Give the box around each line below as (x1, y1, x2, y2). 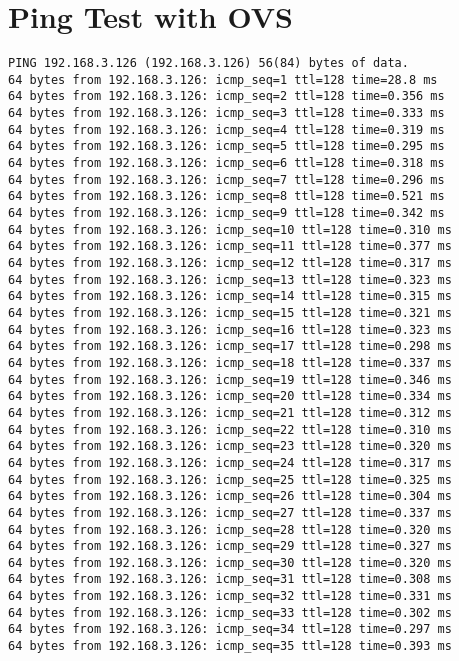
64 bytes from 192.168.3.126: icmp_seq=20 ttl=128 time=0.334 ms (8, 389, 452, 404)
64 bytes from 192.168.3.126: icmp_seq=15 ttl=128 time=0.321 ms (8, 305, 452, 320)
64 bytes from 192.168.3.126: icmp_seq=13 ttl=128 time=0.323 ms (8, 272, 452, 287)
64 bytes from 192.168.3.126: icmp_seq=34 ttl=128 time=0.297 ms (8, 622, 452, 637)
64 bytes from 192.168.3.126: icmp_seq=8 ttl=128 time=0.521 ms (8, 189, 445, 204)
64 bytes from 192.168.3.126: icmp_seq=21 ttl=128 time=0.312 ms (8, 405, 452, 420)
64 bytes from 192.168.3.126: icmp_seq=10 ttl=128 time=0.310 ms (8, 222, 452, 237)
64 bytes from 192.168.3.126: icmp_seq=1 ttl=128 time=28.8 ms (8, 72, 438, 87)
